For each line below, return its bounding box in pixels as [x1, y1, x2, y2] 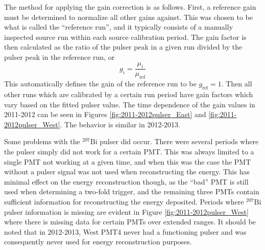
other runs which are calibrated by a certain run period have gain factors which [4, 88, 253, 99]
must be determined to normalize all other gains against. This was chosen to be [4, 11, 253, 22]
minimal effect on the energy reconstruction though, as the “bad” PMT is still [4, 176, 249, 187]
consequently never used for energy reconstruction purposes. [4, 236, 192, 247]
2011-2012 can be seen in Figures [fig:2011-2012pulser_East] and [4, 109, 206, 120]
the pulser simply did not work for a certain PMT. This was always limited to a [4, 146, 254, 156]
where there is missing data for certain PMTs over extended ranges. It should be [4, 216, 256, 227]
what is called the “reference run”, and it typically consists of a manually [4, 21, 233, 32]
